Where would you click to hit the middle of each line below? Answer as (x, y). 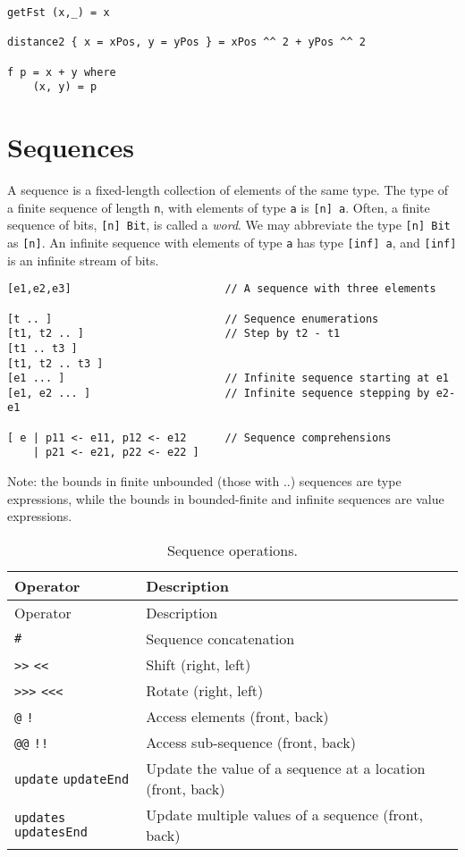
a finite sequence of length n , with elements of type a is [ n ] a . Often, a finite (219, 207)
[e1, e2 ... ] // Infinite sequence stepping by (219, 393)
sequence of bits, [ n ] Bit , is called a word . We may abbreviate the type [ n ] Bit (229, 225)
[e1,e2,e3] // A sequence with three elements (222, 289)
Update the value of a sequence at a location (286, 768)
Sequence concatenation (220, 638)
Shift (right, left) (199, 664)
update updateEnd (72, 780)
